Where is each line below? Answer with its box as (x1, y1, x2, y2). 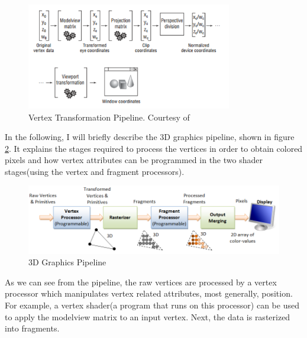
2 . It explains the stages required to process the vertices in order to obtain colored (5, 142, 303, 154)
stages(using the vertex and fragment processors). (5, 165, 185, 177)
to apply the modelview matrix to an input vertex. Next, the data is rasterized (5, 310, 290, 323)
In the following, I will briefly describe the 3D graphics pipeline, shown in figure (5, 131, 295, 143)
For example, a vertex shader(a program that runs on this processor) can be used (5, 299, 299, 311)
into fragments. (5, 322, 60, 334)
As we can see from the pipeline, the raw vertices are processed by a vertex (5, 275, 277, 288)
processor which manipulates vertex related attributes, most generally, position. (5, 287, 293, 300)
